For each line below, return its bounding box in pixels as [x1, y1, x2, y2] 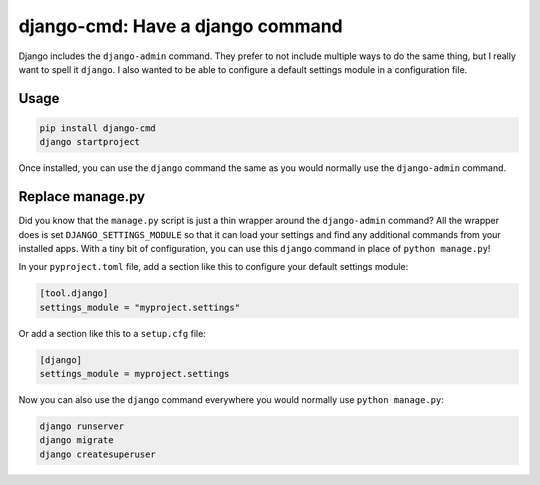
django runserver [39, 421, 125, 432]
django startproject [39, 136, 140, 148]
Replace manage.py [18, 188, 145, 205]
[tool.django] [39, 288, 109, 299]
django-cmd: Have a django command [18, 15, 344, 37]
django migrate [39, 435, 114, 446]
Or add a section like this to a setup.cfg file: [18, 327, 207, 339]
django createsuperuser [39, 448, 157, 460]
